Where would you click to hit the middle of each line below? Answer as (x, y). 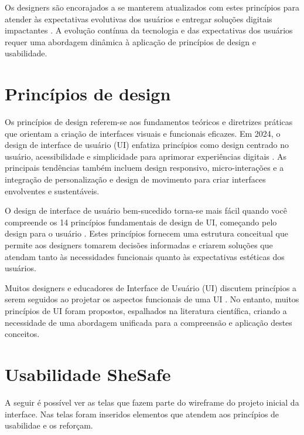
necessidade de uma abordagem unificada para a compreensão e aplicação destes (148, 322)
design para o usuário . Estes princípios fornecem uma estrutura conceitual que (146, 233)
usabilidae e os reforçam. (49, 425)
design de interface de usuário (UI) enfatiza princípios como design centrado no (147, 145)
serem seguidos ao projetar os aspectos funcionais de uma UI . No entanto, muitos (152, 299)
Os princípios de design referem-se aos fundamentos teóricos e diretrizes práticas (149, 122)
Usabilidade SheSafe (88, 374)
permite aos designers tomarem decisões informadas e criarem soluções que (139, 245)
